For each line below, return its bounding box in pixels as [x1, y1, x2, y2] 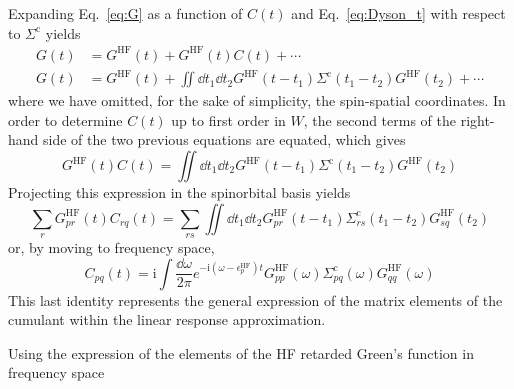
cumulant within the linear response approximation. [8, 309, 326, 330]
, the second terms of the [303, 109, 456, 130]
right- [460, 109, 495, 130]
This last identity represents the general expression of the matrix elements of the [8, 289, 503, 310]
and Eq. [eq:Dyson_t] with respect [291, 3, 506, 23]
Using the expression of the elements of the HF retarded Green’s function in [8, 342, 474, 363]
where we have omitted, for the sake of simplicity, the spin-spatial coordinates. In [8, 90, 506, 111]
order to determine [8, 109, 123, 130]
